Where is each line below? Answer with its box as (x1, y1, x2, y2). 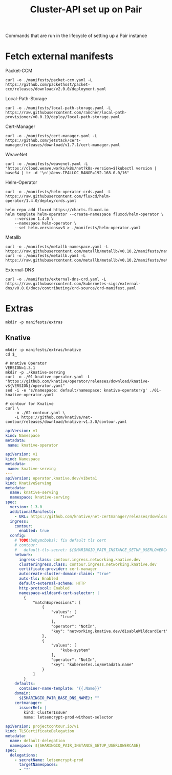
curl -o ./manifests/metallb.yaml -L (5, 253, 86, 259)
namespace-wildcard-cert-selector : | (18, 590, 100, 596)
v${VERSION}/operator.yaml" (5, 383, 66, 389)
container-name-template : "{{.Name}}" (18, 686, 102, 691)
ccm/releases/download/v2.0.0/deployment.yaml (5, 86, 106, 92)
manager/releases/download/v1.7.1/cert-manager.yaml (5, 142, 120, 147)
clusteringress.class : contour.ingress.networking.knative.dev (18, 562, 157, 567)
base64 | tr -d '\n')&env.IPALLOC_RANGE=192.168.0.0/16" (5, 171, 130, 176)
